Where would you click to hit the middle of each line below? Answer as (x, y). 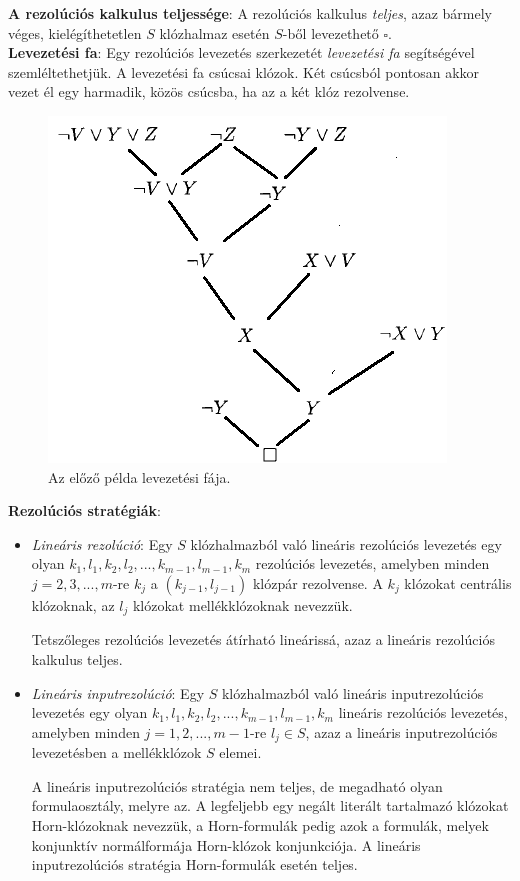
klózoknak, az (73, 604)
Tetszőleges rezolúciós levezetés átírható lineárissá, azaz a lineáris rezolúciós (263, 639)
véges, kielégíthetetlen (75, 32)
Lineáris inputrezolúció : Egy (118, 692)
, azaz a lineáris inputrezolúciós (401, 731)
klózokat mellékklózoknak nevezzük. (242, 604)
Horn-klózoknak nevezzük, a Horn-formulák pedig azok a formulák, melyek (260, 825)
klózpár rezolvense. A (317, 582)
